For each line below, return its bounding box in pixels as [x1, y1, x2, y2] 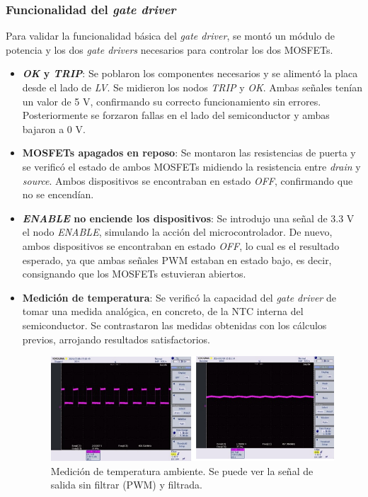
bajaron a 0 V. [22, 121, 86, 136]
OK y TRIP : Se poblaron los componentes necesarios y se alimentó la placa [22, 66, 358, 81]
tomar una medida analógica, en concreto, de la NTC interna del [22, 304, 304, 319]
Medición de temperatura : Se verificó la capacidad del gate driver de [22, 290, 336, 304]
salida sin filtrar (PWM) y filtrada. [50, 477, 202, 492]
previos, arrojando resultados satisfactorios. [22, 331, 210, 346]
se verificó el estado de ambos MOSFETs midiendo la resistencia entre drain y [22, 159, 361, 173]
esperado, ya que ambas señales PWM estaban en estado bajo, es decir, [22, 252, 332, 267]
